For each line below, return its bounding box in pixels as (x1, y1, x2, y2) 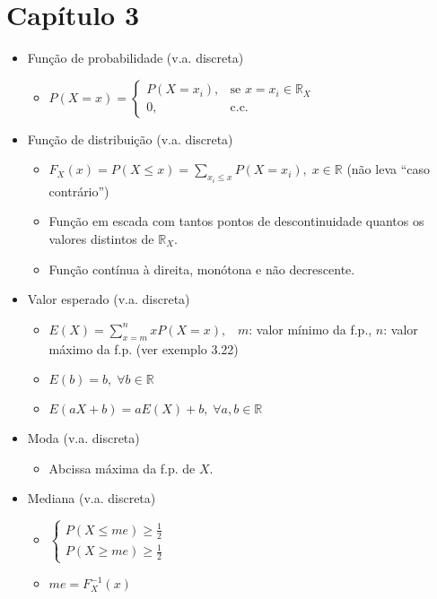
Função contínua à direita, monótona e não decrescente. (48, 259, 355, 278)
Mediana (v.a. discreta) (27, 489, 156, 508)
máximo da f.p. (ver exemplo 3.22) (48, 339, 239, 358)
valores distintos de (48, 229, 154, 247)
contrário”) (48, 181, 109, 200)
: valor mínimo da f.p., (249, 319, 372, 338)
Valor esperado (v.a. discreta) (27, 290, 190, 308)
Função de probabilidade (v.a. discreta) (27, 48, 244, 67)
